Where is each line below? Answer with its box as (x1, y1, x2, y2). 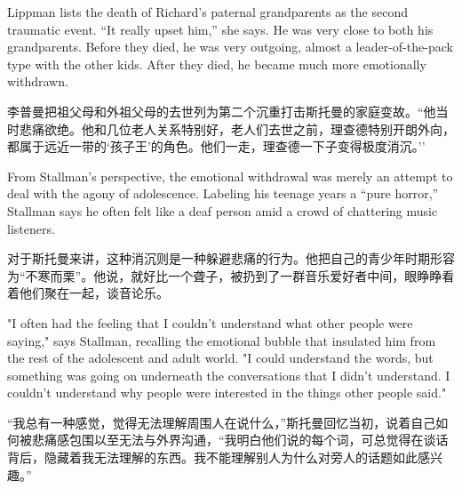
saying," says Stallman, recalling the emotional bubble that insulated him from (7, 331, 436, 349)
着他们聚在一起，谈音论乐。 (7, 284, 169, 302)
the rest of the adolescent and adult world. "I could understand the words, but (7, 349, 434, 367)
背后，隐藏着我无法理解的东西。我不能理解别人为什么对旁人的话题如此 (7, 448, 418, 467)
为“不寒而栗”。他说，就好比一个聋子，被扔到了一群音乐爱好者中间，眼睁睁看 (7, 266, 455, 285)
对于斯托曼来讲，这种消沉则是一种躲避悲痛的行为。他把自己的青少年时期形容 (7, 249, 455, 268)
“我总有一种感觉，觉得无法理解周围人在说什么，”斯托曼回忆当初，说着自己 (7, 413, 436, 431)
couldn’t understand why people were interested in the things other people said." (7, 383, 447, 402)
